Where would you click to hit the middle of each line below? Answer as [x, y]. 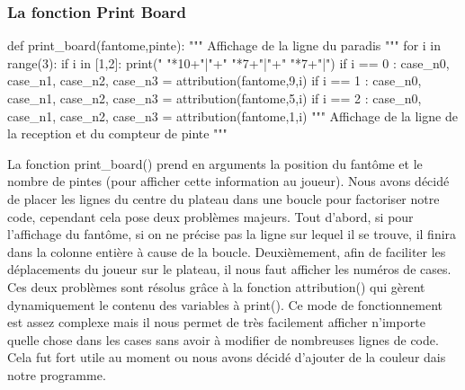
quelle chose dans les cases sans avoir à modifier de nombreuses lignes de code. [223, 339]
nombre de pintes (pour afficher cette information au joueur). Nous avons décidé [228, 181]
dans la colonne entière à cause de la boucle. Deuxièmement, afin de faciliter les [227, 251]
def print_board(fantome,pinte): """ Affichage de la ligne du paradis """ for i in [224, 45]
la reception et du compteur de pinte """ [117, 133]
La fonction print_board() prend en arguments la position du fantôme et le [215, 163]
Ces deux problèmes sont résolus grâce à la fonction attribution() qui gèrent [216, 286]
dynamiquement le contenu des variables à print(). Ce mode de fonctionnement [225, 304]
